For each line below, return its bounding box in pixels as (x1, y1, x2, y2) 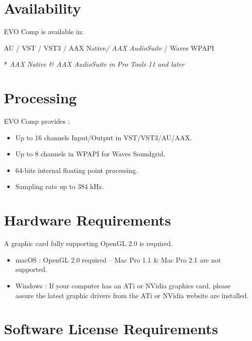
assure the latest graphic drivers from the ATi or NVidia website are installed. (15, 290, 249, 300)
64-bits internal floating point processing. (15, 165, 138, 175)
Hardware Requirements (4, 210, 171, 230)
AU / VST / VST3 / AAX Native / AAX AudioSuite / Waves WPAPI (4, 42, 214, 53)
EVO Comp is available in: (4, 26, 84, 37)
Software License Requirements (4, 319, 218, 339)
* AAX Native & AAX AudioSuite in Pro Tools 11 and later (4, 59, 184, 69)
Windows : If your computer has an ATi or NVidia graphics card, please (15, 280, 231, 290)
